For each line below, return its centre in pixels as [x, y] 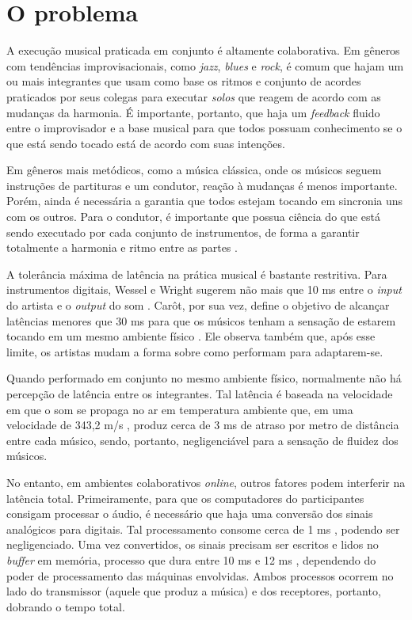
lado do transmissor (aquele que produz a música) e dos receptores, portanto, [194, 591]
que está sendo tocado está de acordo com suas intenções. [146, 143]
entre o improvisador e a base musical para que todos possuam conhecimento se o [204, 128]
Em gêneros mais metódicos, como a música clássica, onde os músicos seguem [194, 170]
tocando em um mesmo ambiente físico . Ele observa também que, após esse [191, 336]
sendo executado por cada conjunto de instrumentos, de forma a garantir [183, 232]
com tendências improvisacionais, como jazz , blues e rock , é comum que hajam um [205, 65]
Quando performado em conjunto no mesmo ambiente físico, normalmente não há [204, 378]
